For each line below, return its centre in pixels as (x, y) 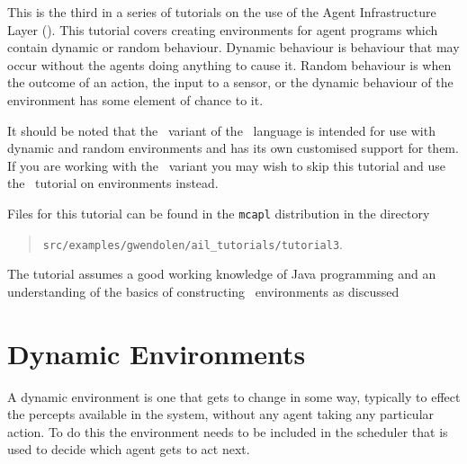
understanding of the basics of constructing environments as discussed (203, 291)
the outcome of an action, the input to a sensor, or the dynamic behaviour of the (230, 82)
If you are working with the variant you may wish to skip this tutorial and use (226, 165)
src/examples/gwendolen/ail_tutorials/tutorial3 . (193, 243)
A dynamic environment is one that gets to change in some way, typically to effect (234, 396)
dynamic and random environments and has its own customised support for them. (233, 148)
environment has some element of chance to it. (135, 99)
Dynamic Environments (157, 353)
